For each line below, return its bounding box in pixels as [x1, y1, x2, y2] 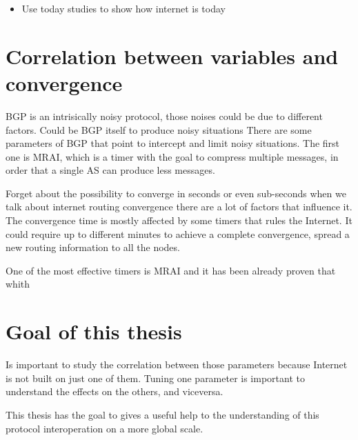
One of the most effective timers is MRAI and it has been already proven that [6, 263, 336, 277]
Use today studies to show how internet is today [21, 1, 226, 15]
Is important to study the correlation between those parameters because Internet [6, 357, 348, 372]
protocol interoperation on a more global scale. [6, 421, 203, 435]
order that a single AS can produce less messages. [6, 163, 215, 177]
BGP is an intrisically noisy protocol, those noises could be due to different [6, 108, 323, 123]
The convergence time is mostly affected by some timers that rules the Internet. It [6, 213, 352, 228]
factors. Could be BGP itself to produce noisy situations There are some [6, 122, 312, 137]
